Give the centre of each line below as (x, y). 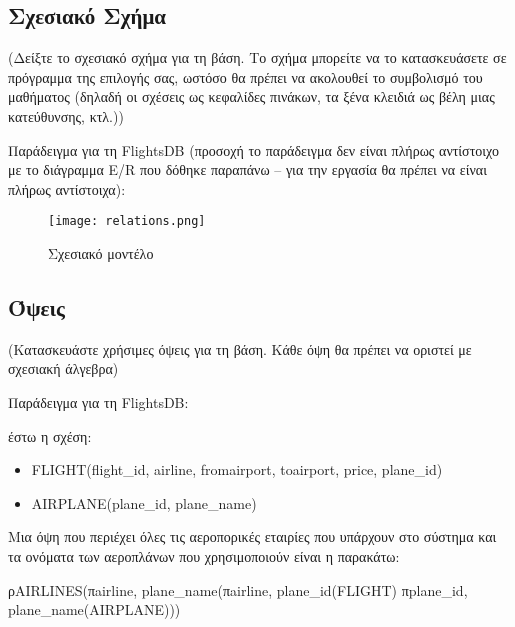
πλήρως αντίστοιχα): (67, 188)
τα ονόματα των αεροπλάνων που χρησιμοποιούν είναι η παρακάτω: (204, 555)
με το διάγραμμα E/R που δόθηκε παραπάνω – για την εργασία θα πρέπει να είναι (247, 169)
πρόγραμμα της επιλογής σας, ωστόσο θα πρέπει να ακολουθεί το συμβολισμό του (245, 76)
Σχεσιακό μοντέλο (101, 253)
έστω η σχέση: (50, 435)
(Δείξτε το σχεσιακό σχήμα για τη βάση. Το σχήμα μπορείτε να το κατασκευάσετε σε (257, 57)
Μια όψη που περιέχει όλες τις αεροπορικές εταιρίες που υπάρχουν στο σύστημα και (252, 536)
